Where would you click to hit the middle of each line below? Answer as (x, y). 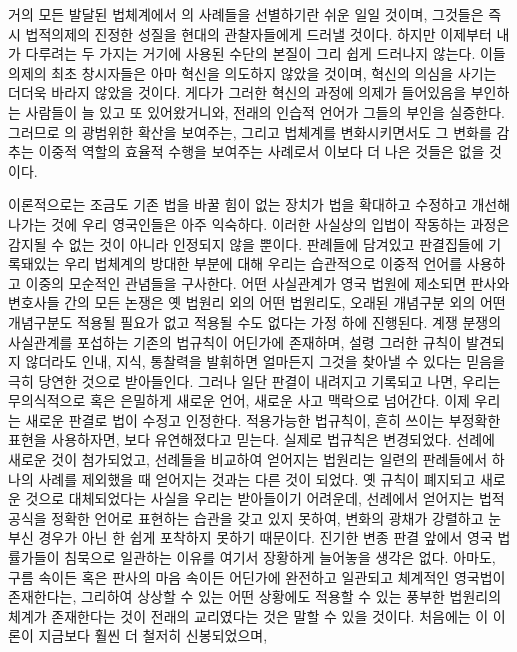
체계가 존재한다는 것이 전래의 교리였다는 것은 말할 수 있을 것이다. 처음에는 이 (248, 615)
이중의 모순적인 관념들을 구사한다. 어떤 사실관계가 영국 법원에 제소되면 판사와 (267, 282)
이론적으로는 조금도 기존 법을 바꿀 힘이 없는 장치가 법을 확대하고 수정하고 (237, 204)
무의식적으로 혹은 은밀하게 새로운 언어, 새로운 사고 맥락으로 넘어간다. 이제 (239, 400)
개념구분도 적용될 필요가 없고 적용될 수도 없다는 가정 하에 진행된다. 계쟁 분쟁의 (255, 321)
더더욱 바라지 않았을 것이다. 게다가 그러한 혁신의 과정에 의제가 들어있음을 (237, 92)
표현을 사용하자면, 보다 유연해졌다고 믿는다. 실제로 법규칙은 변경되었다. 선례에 (251, 439)
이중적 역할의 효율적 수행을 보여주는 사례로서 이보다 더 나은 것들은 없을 (261, 151)
